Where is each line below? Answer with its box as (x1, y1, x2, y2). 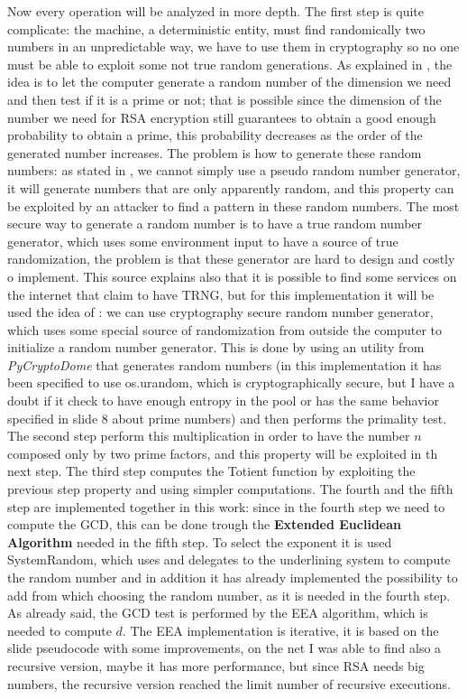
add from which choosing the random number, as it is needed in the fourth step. (7, 585, 451, 604)
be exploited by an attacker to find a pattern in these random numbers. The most (7, 196, 460, 215)
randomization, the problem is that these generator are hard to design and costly (7, 249, 455, 268)
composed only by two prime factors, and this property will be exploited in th (7, 443, 438, 462)
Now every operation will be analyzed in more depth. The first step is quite (7, 2, 424, 20)
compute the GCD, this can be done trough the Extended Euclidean (7, 515, 401, 534)
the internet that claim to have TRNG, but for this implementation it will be (7, 284, 435, 303)
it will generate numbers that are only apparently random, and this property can (7, 178, 454, 197)
